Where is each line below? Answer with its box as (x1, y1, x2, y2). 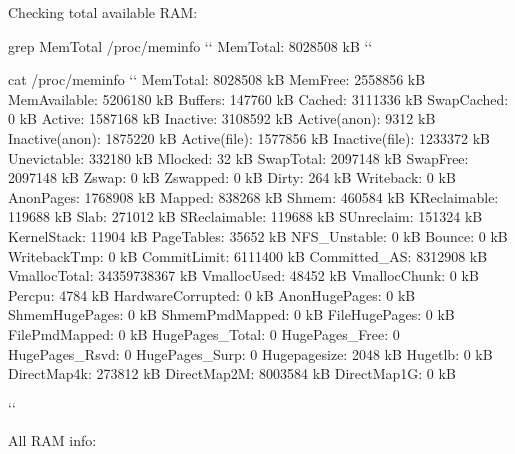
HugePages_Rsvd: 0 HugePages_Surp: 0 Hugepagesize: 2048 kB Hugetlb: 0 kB (8, 343, 493, 364)
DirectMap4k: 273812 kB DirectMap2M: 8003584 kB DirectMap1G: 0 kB (8, 363, 456, 384)
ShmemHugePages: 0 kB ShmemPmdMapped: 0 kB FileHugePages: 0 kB (8, 304, 455, 325)
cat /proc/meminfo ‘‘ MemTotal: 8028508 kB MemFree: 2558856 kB (8, 69, 426, 90)
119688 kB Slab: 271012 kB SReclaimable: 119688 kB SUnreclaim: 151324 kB (8, 206, 483, 227)
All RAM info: (8, 430, 97, 451)
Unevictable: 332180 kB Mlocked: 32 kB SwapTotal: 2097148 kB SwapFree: (8, 147, 469, 168)
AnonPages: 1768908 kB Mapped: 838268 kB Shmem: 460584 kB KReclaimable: (8, 186, 499, 207)
